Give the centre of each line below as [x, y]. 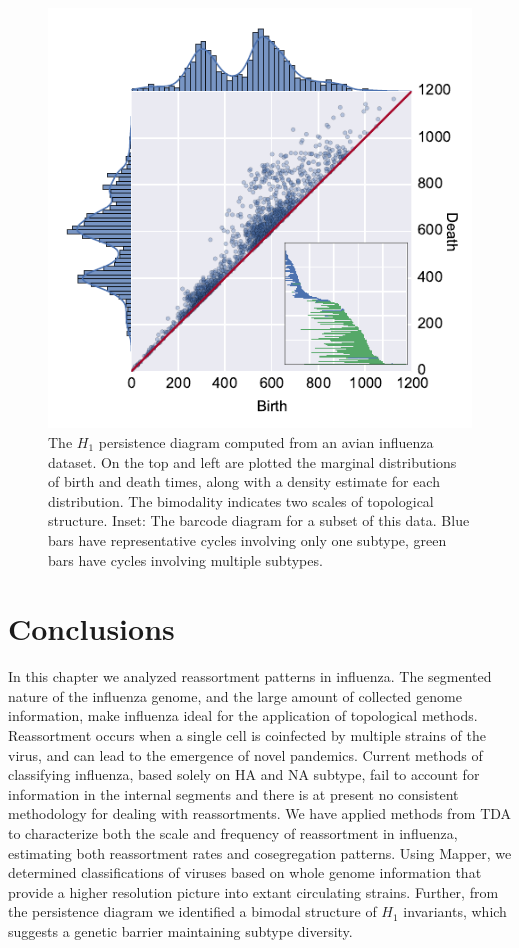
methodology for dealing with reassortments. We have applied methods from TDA [260, 813]
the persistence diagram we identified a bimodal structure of [192, 911]
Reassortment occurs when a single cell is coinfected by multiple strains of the [247, 735]
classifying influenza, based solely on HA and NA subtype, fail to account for [244, 774]
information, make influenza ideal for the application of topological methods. [243, 715]
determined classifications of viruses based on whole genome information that [245, 872]
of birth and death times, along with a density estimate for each [244, 481]
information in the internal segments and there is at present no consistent [233, 793]
